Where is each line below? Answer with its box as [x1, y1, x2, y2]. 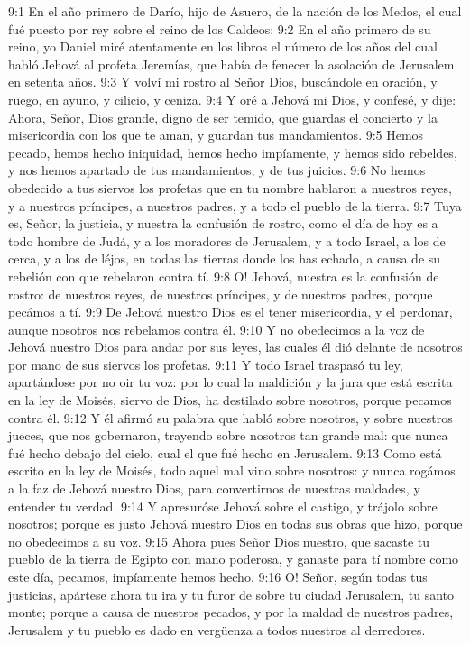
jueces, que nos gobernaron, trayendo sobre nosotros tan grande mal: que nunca [8, 426, 448, 445]
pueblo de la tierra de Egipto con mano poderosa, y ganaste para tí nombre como [8, 549, 459, 568]
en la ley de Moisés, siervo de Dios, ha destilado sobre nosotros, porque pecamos [8, 391, 452, 410]
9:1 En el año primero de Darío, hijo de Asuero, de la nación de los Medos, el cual [8, 2, 462, 20]
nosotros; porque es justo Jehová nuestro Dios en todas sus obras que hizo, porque [8, 514, 463, 533]
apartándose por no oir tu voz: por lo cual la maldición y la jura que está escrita [8, 373, 453, 392]
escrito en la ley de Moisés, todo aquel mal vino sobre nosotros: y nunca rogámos [8, 461, 456, 480]
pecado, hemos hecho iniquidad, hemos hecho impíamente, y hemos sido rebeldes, [8, 143, 457, 161]
